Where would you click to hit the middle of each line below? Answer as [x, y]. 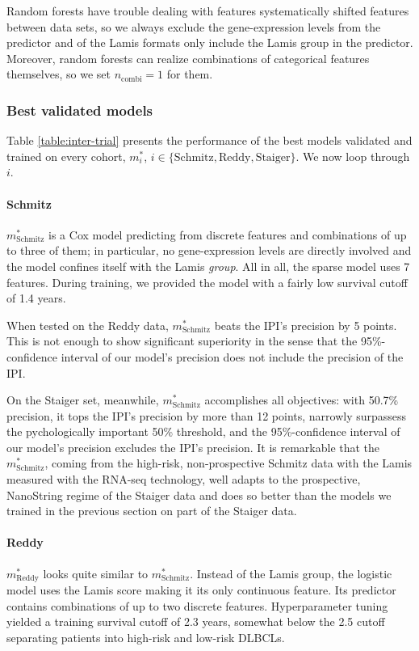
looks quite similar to [96, 573]
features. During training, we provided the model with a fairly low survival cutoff [207, 282]
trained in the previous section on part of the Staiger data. [152, 511]
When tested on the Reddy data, [88, 325]
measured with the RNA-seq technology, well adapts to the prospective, [184, 479]
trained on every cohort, [66, 156]
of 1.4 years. [36, 298]
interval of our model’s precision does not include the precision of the [232, 356]
